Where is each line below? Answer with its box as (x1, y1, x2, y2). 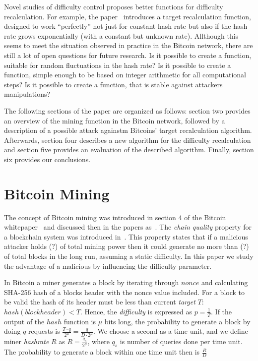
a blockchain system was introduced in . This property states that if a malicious (4, 231, 248, 241)
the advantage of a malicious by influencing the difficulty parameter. (4, 260, 212, 271)
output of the (4, 316, 45, 326)
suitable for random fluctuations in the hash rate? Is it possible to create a (4, 60, 231, 70)
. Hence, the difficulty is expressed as (80, 306, 192, 316)
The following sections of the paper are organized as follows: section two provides (4, 105, 251, 116)
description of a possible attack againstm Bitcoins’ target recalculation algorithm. (4, 125, 252, 135)
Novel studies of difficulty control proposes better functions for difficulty (4, 1, 223, 11)
